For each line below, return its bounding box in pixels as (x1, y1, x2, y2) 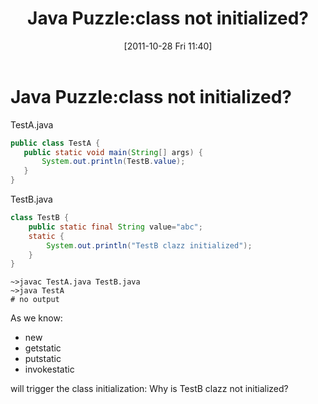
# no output (10, 295, 60, 305)
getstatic (24, 342, 62, 354)
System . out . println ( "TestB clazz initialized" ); (46, 240, 253, 251)
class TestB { (10, 213, 70, 223)
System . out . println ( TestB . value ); (41, 157, 186, 167)
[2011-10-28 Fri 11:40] (123, 40, 213, 52)
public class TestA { (10, 138, 101, 148)
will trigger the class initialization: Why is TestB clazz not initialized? (10, 383, 289, 395)
